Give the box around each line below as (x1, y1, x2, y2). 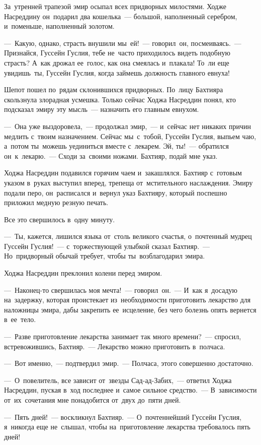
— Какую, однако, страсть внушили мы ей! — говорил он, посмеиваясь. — (4, 37, 241, 48)
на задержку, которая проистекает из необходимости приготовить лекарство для (4, 294, 251, 305)
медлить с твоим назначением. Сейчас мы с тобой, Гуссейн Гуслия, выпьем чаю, (4, 131, 256, 141)
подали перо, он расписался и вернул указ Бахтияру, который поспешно (4, 187, 227, 198)
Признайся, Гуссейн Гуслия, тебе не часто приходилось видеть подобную (4, 47, 230, 58)
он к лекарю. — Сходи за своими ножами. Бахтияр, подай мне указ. (4, 150, 218, 161)
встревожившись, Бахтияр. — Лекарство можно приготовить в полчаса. (4, 341, 225, 351)
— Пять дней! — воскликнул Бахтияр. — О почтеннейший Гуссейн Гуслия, (4, 411, 242, 422)
